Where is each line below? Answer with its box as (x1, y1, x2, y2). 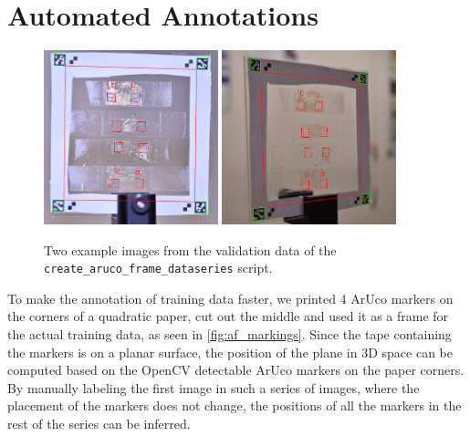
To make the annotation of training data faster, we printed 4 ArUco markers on (7, 288, 454, 307)
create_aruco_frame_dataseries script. (44, 258, 273, 277)
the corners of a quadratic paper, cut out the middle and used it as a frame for (7, 306, 449, 326)
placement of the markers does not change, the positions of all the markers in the (7, 396, 462, 415)
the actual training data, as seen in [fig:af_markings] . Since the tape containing (7, 324, 452, 343)
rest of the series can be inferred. (7, 413, 191, 432)
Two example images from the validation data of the (44, 240, 337, 259)
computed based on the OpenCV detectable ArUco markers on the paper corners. (7, 360, 465, 379)
